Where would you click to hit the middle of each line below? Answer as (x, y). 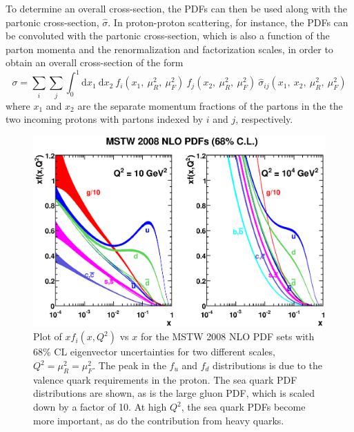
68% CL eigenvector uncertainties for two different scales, (154, 352)
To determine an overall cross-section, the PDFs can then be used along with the (176, 8)
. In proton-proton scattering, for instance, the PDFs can (228, 22)
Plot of (48, 336)
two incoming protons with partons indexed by (105, 119)
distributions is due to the (268, 365)
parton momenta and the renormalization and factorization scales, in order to (169, 49)
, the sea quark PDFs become (243, 407)
